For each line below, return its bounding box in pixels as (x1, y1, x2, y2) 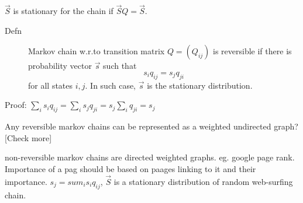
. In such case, (85, 79, 136, 91)
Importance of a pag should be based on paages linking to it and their (5, 162, 256, 174)
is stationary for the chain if (13, 5, 113, 17)
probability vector (28, 60, 92, 72)
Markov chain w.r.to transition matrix (28, 45, 165, 57)
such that (103, 60, 137, 72)
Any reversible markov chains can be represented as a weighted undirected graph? (5, 120, 298, 132)
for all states (28, 79, 73, 91)
